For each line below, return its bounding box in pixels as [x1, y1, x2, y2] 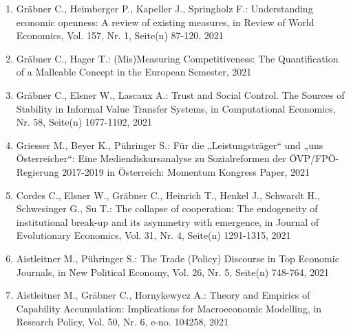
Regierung [16, 164, 59, 179]
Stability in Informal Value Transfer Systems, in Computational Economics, [16, 101, 336, 115]
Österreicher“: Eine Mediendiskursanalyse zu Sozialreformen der [16, 151, 286, 165]
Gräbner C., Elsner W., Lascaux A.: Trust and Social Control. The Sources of [16, 87, 345, 102]
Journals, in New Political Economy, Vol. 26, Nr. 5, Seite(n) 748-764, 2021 [16, 264, 329, 279]
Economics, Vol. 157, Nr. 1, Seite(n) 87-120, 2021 [16, 28, 224, 43]
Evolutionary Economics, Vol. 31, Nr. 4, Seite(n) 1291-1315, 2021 [16, 228, 291, 242]
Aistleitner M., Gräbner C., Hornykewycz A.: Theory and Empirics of [16, 288, 310, 302]
